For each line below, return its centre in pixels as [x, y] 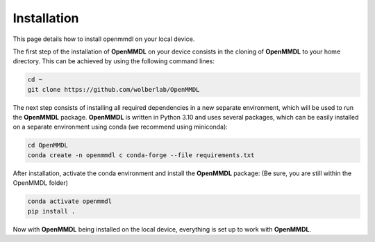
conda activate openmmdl [70, 201]
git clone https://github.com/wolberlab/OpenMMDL [114, 89]
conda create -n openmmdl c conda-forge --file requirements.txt [141, 155]
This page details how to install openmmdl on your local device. [104, 39]
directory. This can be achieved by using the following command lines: [114, 61]
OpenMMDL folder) [41, 183]
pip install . [51, 211]
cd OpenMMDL [48, 145]
